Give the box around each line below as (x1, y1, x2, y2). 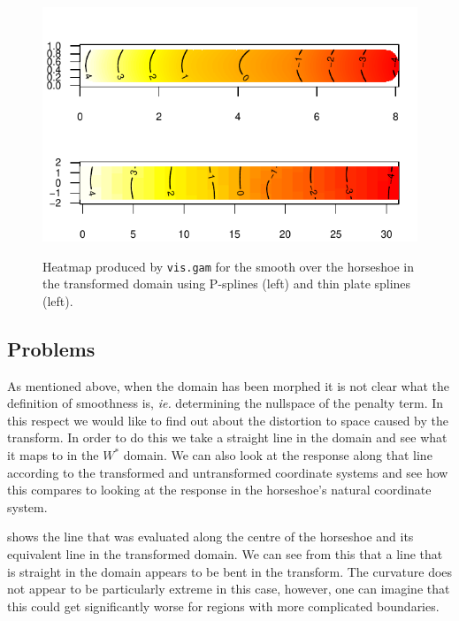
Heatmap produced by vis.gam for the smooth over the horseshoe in (42, 257, 414, 275)
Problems (7, 334, 96, 362)
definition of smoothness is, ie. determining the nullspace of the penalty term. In (7, 394, 444, 412)
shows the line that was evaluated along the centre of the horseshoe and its (7, 527, 414, 546)
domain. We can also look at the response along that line (123, 446, 432, 464)
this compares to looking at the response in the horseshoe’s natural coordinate (7, 480, 432, 499)
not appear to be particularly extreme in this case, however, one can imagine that (7, 579, 450, 598)
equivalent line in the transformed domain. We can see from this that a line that (7, 544, 443, 563)
